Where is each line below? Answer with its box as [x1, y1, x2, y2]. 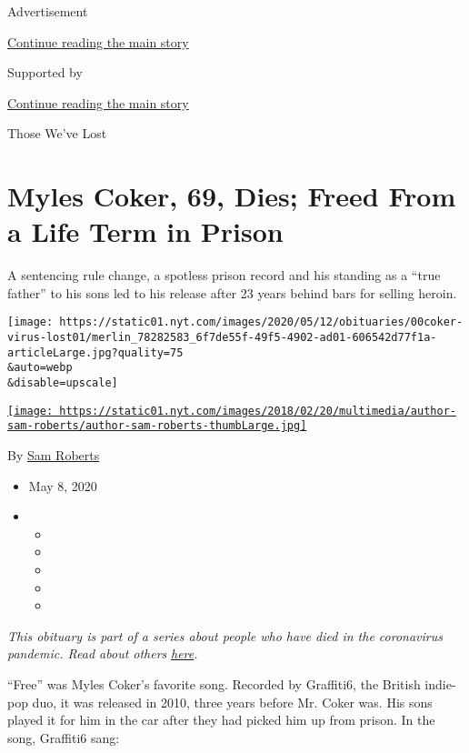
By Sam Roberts [7, 446, 100, 465]
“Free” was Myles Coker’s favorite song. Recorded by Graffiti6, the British [7, 675, 421, 693]
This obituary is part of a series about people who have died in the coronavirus [7, 626, 443, 645]
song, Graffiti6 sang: [7, 728, 120, 747]
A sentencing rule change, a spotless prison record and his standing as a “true [7, 266, 441, 285]
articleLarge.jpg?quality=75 [7, 346, 184, 359]
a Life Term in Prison [7, 213, 284, 250]
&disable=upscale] [7, 376, 118, 390]
